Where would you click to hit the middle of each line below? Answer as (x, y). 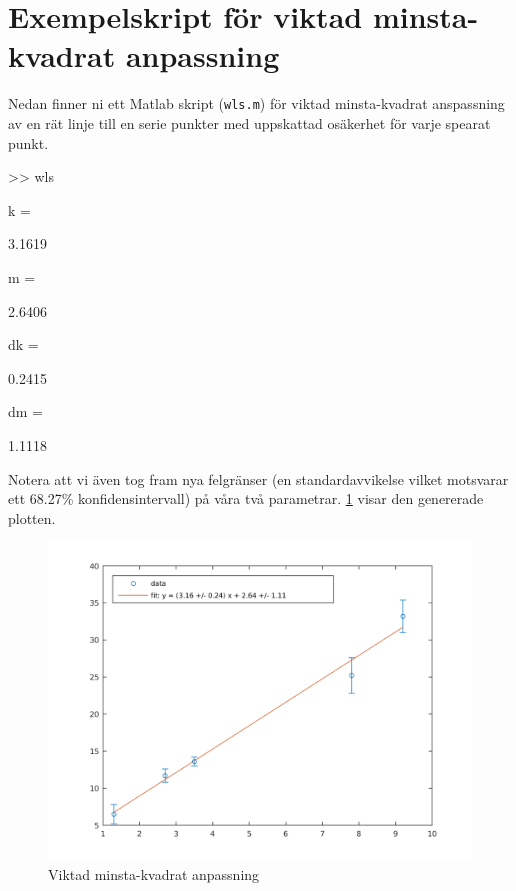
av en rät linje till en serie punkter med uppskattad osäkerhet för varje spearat (249, 122)
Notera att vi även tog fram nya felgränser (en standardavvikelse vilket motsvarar (258, 478)
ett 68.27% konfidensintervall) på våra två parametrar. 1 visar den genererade (246, 498)
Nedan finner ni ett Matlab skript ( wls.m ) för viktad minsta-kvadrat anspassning (256, 103)
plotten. (32, 517)
